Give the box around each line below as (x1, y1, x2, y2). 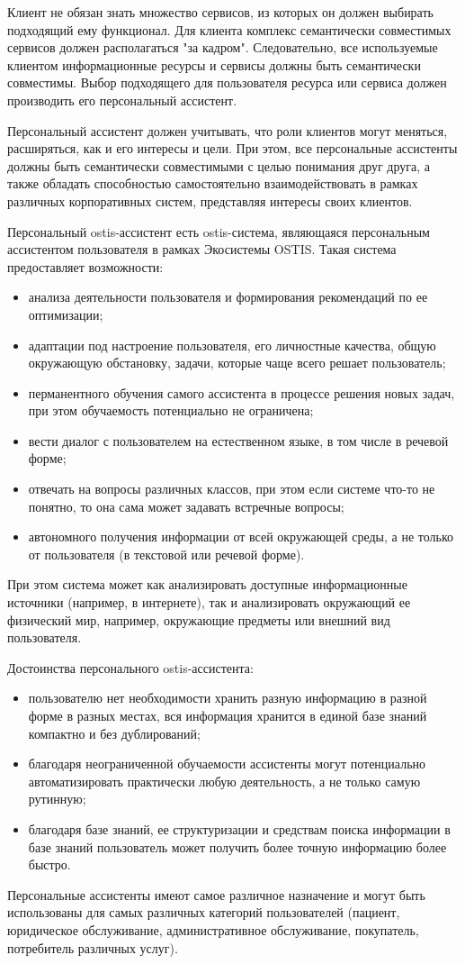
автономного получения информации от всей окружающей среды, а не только (28, 527, 454, 546)
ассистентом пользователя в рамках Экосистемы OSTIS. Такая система (7, 240, 397, 259)
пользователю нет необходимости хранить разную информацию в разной (28, 688, 427, 707)
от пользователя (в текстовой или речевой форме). (28, 544, 305, 563)
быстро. (28, 855, 71, 874)
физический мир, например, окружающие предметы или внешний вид (7, 610, 390, 629)
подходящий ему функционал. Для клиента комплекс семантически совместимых (7, 20, 452, 39)
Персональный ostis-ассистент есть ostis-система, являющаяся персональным (7, 222, 430, 241)
